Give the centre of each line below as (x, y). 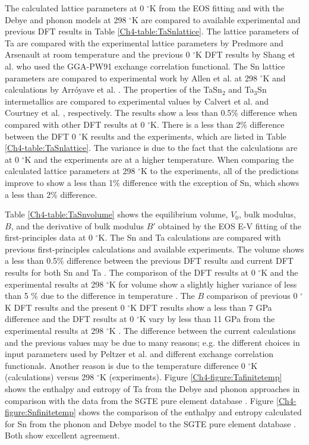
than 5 (17, 296)
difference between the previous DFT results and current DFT (180, 261)
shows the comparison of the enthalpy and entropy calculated (190, 412)
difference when (269, 113)
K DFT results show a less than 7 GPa (201, 307)
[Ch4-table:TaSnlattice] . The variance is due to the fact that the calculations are (151, 148)
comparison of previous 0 (252, 296)
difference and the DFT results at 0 (70, 319)
